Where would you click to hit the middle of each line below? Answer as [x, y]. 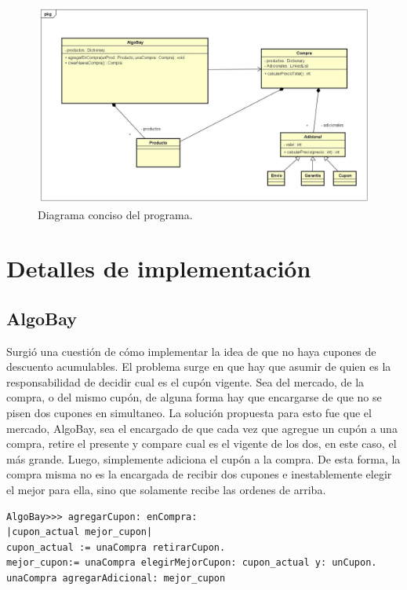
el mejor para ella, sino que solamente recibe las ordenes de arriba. [166, 490]
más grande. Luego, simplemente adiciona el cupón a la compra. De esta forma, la [203, 458]
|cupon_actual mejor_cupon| [80, 532]
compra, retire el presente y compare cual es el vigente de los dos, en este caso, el [202, 443]
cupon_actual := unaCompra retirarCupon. [116, 547]
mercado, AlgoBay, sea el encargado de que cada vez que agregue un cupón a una [202, 428]
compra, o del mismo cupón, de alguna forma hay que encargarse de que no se [194, 397]
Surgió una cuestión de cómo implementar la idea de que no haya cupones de [191, 351]
